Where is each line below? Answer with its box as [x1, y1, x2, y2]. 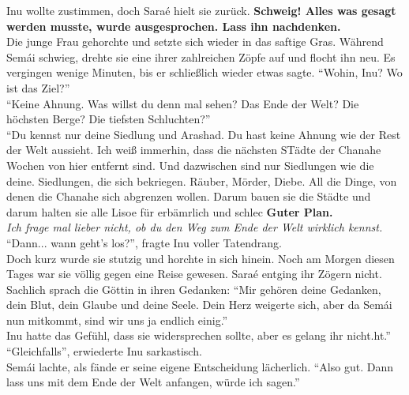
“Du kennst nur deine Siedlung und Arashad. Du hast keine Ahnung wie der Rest [6, 126, 401, 142]
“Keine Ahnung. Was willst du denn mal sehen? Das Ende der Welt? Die [6, 95, 359, 111]
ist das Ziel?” [6, 79, 70, 96]
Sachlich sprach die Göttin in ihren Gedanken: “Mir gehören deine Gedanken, [6, 280, 381, 297]
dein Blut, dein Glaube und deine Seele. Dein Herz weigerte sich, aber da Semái [6, 296, 392, 313]
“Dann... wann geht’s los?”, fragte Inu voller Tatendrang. [6, 234, 282, 250]
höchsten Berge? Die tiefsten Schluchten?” [6, 111, 211, 127]
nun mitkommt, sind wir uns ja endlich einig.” [6, 311, 228, 328]
